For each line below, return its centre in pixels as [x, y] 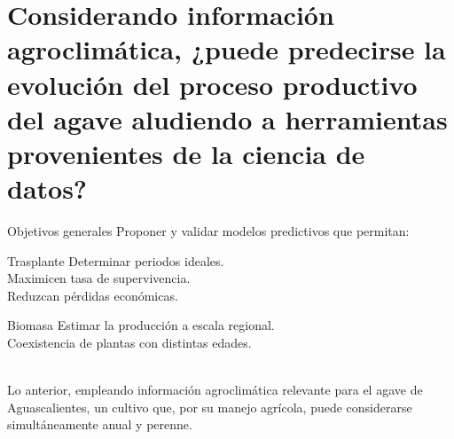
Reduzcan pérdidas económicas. [93, 295]
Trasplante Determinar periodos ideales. [116, 260]
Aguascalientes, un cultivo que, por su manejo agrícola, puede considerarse [210, 407]
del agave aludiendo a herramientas [227, 118]
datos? [47, 188]
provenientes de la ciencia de [186, 153]
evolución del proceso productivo [212, 84]
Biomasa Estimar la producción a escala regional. [141, 325]
